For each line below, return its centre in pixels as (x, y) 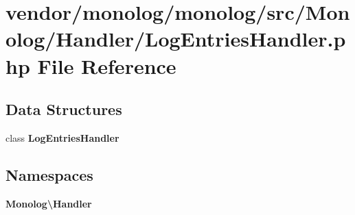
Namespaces (49, 174)
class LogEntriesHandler (62, 137)
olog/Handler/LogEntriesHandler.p (176, 39)
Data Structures (64, 109)
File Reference (107, 65)
